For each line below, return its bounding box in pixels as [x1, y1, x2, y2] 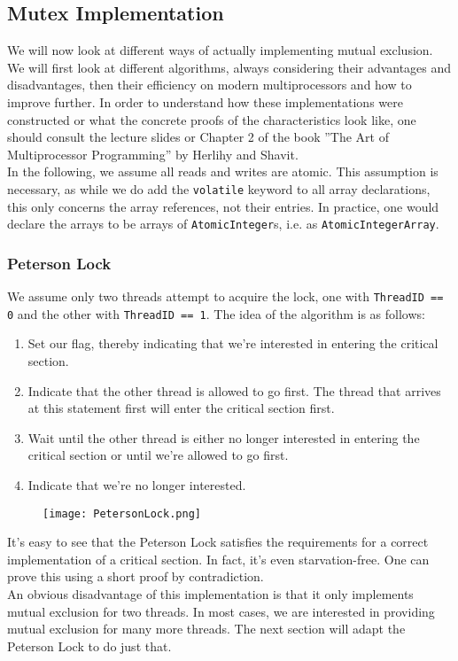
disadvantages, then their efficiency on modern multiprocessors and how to [7, 75, 412, 94]
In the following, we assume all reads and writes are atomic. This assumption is [7, 162, 439, 181]
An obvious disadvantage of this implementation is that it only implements [7, 584, 414, 603]
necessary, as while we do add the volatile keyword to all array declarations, [7, 179, 431, 198]
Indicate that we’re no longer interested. [27, 475, 246, 494]
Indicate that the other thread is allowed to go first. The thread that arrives [27, 381, 441, 400]
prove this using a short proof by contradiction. [7, 567, 264, 586]
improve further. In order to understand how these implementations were [7, 92, 403, 111]
